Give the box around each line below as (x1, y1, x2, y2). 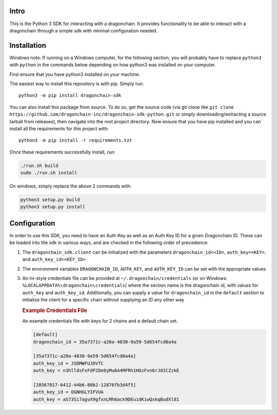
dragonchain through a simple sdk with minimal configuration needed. (9, 27, 157, 33)
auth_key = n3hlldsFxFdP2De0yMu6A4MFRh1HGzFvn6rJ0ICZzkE (33, 368, 180, 373)
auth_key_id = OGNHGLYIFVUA (33, 389, 104, 395)
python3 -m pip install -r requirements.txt (18, 138, 133, 143)
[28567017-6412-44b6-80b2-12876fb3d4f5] (33, 382, 136, 388)
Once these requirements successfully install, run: (9, 149, 115, 155)
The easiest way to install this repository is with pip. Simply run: (9, 80, 144, 87)
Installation (9, 41, 46, 50)
